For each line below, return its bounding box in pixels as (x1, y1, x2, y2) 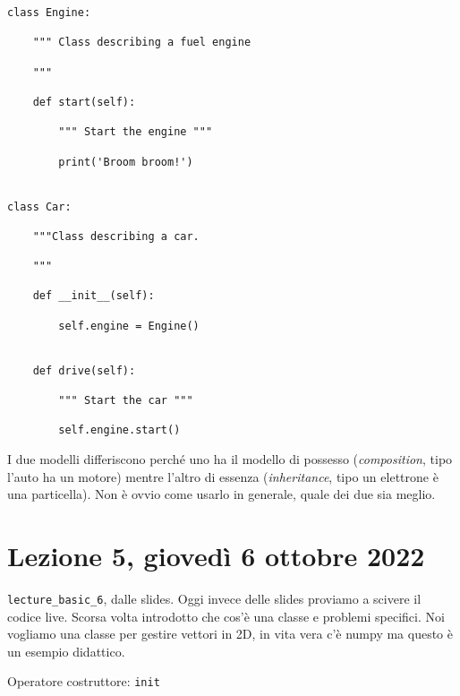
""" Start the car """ (58, 394, 193, 408)
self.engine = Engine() (58, 319, 200, 332)
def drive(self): (32, 364, 136, 377)
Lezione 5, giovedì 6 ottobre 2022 (7, 537, 425, 573)
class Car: (7, 200, 72, 213)
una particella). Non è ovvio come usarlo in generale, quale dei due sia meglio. (7, 485, 436, 503)
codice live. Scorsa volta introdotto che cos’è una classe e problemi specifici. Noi (7, 606, 445, 625)
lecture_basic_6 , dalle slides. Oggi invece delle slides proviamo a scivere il (7, 589, 422, 607)
